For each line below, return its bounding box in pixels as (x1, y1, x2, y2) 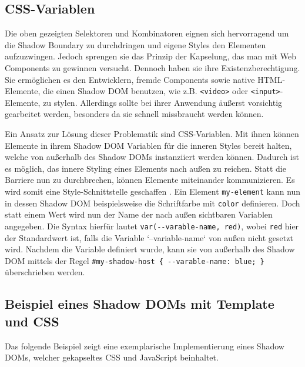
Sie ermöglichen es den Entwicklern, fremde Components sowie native (5, 73, 255, 85)
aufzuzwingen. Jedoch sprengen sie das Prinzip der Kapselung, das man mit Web (5, 50, 296, 62)
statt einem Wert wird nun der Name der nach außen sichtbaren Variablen (5, 208, 273, 221)
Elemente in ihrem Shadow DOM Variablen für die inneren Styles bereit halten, (5, 139, 292, 151)
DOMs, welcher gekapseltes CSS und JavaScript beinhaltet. (5, 351, 219, 363)
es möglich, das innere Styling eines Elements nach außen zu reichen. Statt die (5, 162, 286, 174)
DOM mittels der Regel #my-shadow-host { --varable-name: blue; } (5, 254, 264, 266)
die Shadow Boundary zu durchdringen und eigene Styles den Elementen (5, 38, 266, 51)
